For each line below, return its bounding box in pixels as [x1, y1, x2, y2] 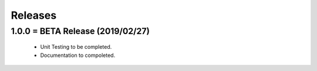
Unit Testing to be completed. [40, 43, 112, 50]
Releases [11, 9, 57, 22]
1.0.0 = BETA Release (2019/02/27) [11, 26, 150, 36]
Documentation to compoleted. [40, 52, 116, 59]
